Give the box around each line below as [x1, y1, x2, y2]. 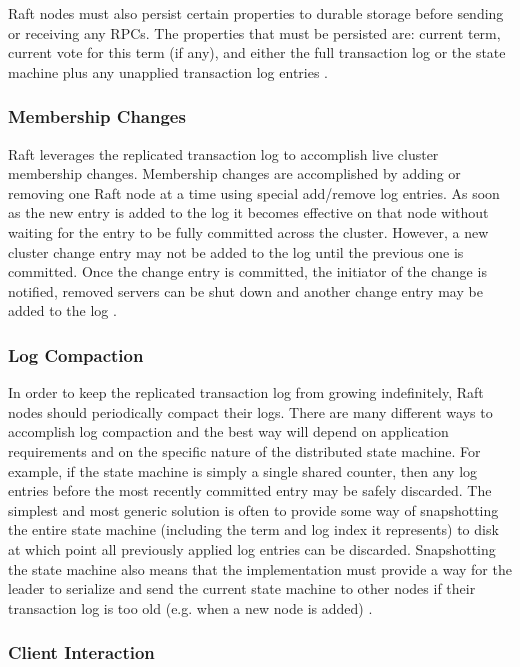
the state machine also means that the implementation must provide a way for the [8, 558, 512, 579]
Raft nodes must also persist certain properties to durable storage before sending [8, 3, 504, 23]
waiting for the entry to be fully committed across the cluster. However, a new [8, 221, 489, 242]
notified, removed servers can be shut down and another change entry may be [8, 280, 483, 301]
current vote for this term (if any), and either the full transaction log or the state [8, 42, 506, 63]
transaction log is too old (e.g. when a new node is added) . [8, 597, 373, 618]
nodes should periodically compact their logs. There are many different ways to [8, 401, 493, 422]
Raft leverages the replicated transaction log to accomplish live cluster [8, 143, 439, 164]
